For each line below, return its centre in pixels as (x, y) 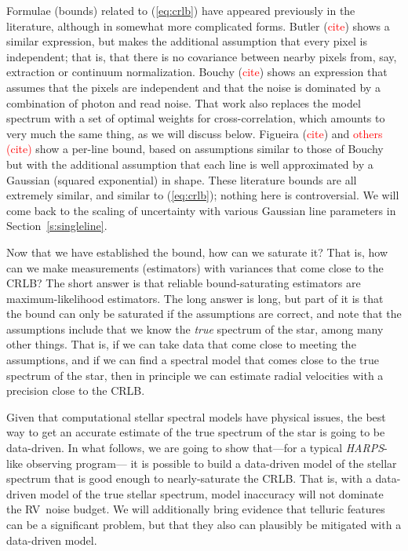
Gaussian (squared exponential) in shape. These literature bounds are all (182, 179)
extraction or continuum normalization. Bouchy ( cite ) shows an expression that (197, 72)
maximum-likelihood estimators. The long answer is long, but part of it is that (195, 298)
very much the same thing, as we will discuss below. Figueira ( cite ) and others (195, 133)
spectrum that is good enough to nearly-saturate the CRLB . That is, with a (189, 478)
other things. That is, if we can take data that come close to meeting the (181, 344)
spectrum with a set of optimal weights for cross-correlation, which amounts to (196, 118)
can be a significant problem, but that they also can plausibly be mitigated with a (204, 524)
